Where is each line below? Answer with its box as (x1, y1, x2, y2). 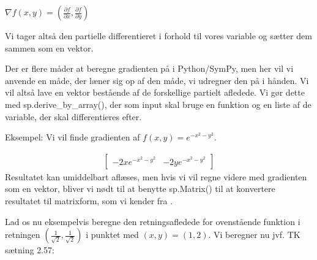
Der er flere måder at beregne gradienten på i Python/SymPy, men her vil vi (5, 62, 294, 75)
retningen (5, 228, 40, 241)
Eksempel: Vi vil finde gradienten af (5, 131, 140, 143)
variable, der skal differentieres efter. (5, 110, 142, 123)
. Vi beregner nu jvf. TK (208, 228, 300, 241)
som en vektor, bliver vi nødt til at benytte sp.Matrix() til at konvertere (5, 182, 275, 195)
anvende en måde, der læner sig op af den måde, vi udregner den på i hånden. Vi (5, 74, 309, 86)
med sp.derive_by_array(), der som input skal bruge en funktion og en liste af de (5, 97, 311, 110)
